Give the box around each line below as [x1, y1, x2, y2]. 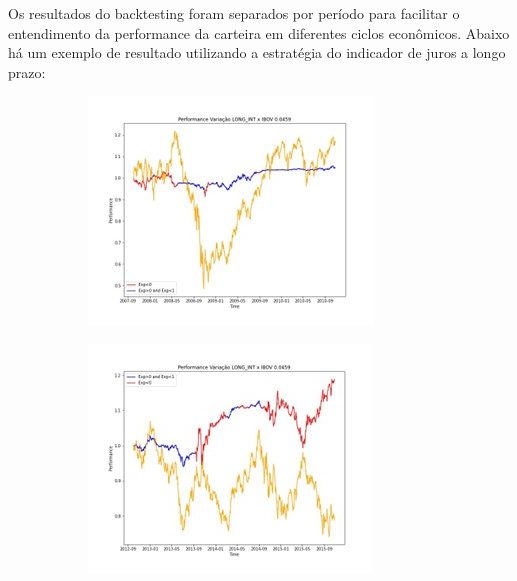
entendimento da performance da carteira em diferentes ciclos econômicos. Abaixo [8, 22, 510, 43]
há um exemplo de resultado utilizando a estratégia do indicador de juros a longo [8, 42, 506, 63]
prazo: [8, 61, 46, 82]
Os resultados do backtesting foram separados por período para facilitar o [8, 3, 460, 23]
